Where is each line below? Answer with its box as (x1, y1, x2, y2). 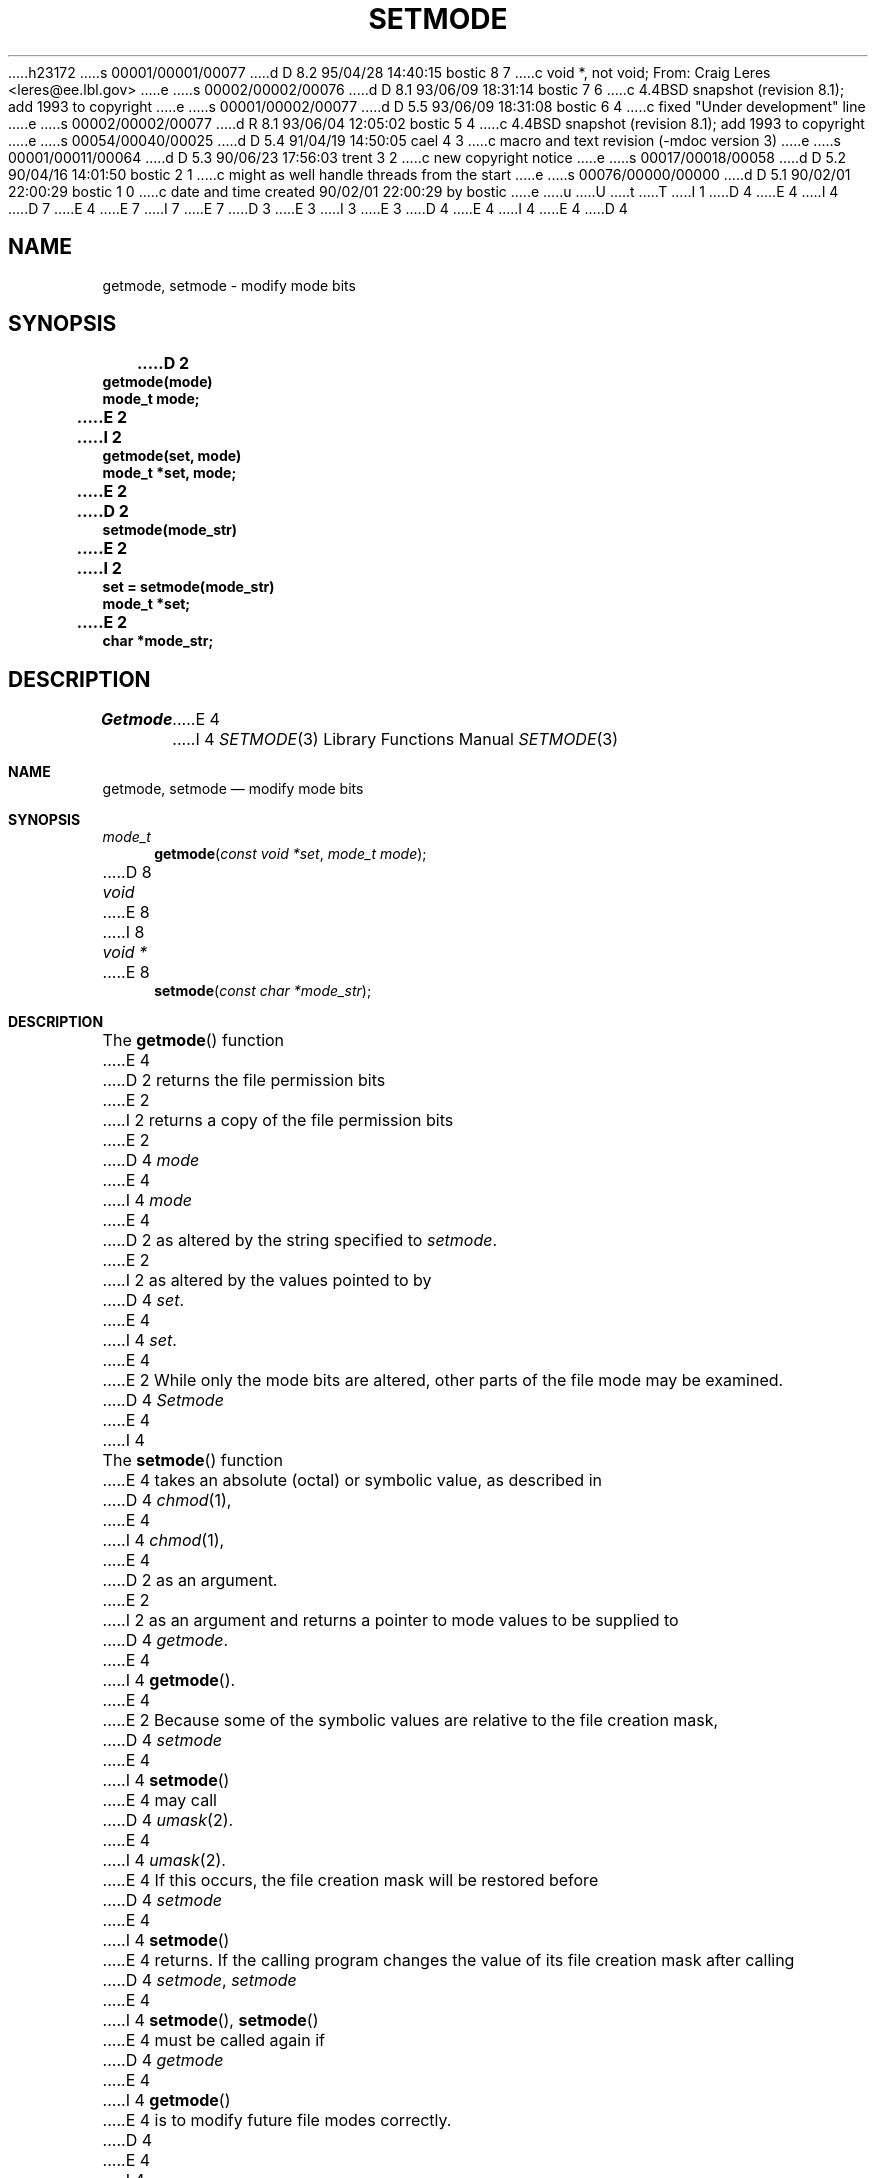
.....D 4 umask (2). (102, 1810, 234, 1831)
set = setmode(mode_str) (102, 578, 275, 596)
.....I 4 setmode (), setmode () (102, 2010, 319, 2031)
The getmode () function (102, 1030, 285, 1051)
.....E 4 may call (102, 1790, 217, 1811)
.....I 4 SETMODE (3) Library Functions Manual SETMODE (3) (172, 729, 619, 750)
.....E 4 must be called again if (102, 2030, 325, 2051)
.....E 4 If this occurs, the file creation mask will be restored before (102, 1870, 599, 1891)
